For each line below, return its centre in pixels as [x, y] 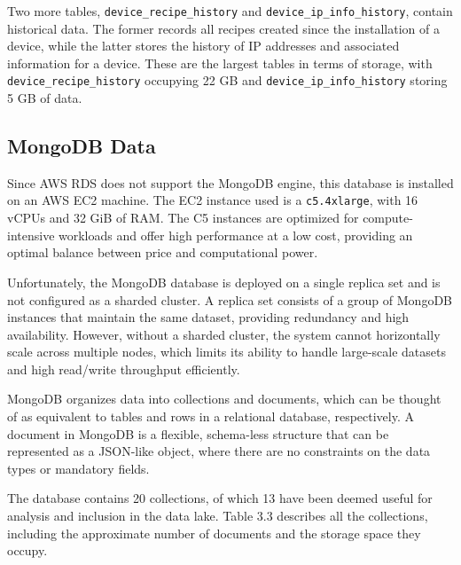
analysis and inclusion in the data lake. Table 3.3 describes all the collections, [218, 516]
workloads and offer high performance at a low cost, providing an [236, 235]
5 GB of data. [45, 98]
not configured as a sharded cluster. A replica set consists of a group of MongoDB [230, 299]
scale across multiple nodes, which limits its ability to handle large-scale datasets [227, 352]
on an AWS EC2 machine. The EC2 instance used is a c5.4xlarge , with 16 [213, 200]
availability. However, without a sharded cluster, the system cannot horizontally [224, 334]
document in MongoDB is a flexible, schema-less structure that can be [198, 433]
